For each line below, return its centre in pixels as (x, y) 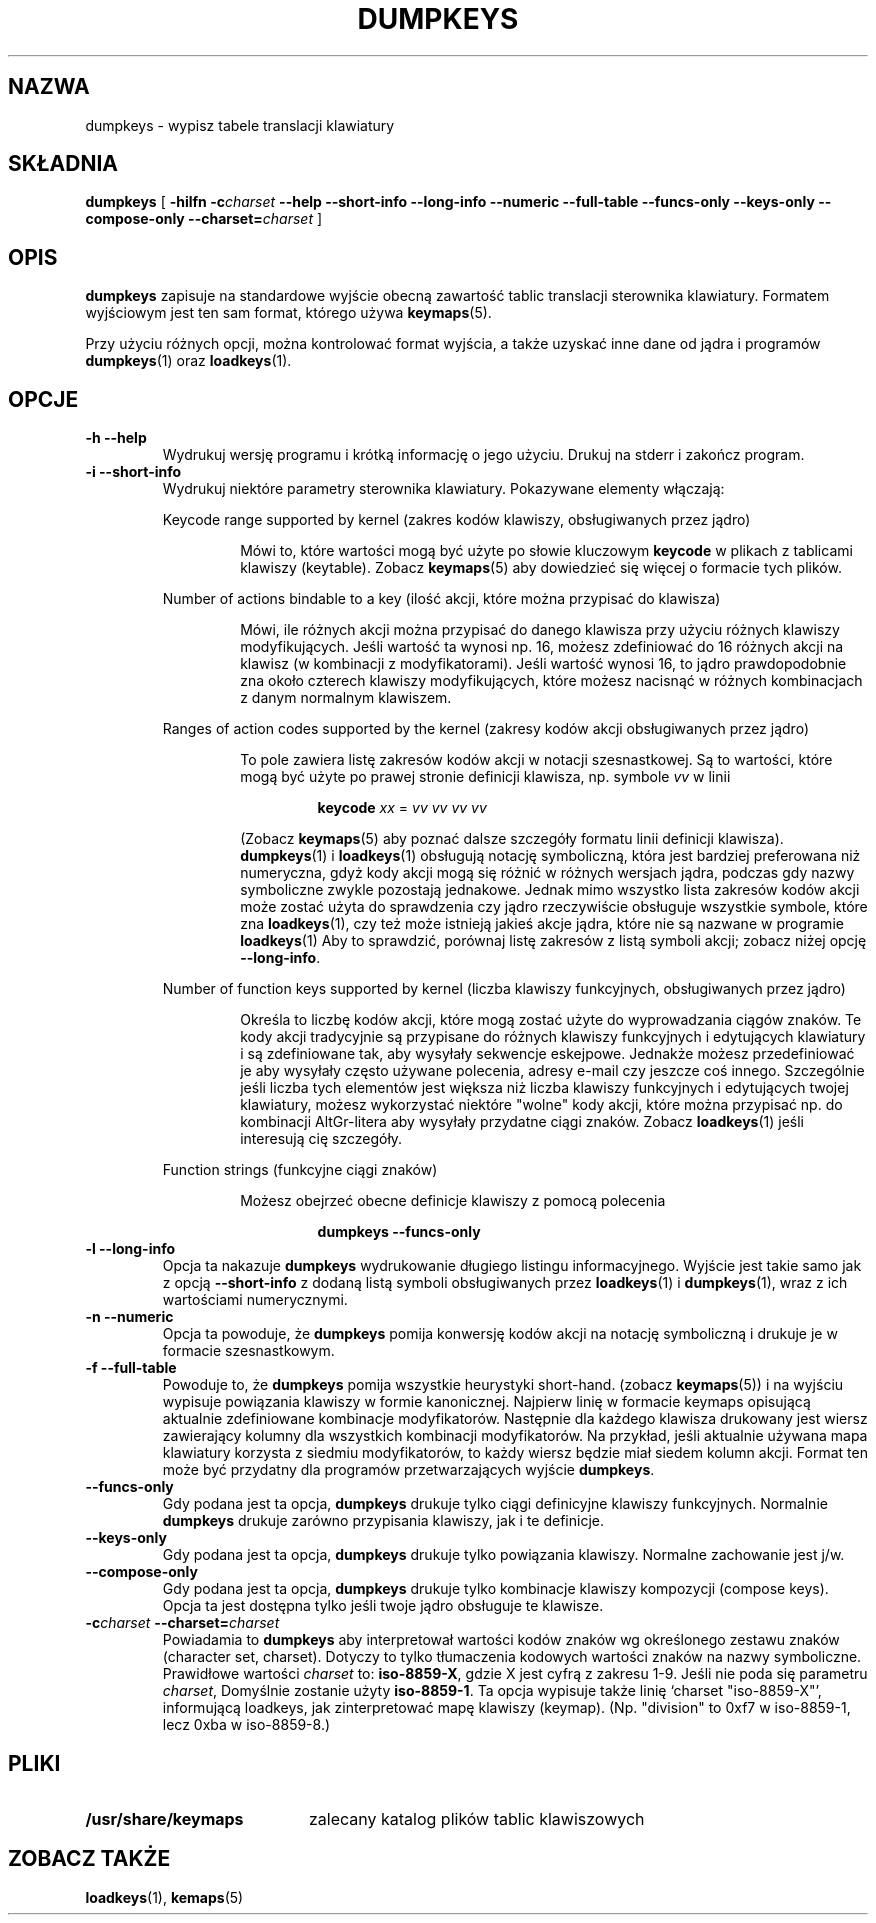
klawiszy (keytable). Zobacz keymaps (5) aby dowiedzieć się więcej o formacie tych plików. (541, 568)
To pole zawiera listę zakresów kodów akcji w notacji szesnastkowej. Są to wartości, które (536, 760)
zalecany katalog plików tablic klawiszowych (476, 1818)
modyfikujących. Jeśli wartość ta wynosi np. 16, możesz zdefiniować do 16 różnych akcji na (542, 647)
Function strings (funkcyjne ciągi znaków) (300, 1170)
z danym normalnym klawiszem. (346, 698)
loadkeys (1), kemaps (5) (164, 1897)
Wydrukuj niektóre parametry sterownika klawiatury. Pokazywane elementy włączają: (443, 489)
